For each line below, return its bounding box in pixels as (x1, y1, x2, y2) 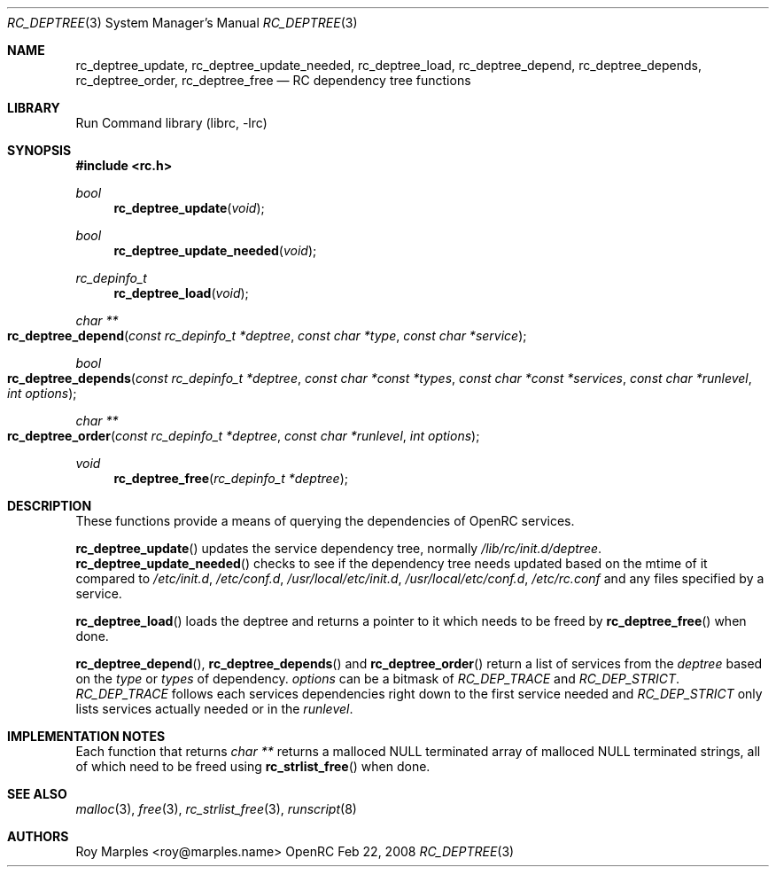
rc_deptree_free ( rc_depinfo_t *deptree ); (113, 471, 348, 486)
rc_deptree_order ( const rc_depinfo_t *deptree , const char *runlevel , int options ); (7, 428, 480, 443)
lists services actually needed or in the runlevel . (75, 701, 353, 716)
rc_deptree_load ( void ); (113, 285, 249, 300)
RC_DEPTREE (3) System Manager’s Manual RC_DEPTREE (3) (7, 15, 358, 30)
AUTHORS (7, 829, 69, 844)
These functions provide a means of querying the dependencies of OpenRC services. (75, 513, 575, 528)
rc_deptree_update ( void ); (113, 200, 265, 215)
